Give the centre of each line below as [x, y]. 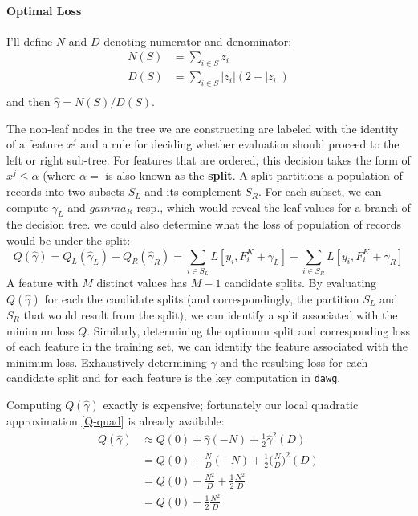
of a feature [35, 144]
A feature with [43, 283]
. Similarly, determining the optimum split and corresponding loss [248, 330]
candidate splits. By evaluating [301, 283]
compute [28, 207]
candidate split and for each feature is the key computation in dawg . [174, 378]
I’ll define [30, 41]
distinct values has [142, 283]
